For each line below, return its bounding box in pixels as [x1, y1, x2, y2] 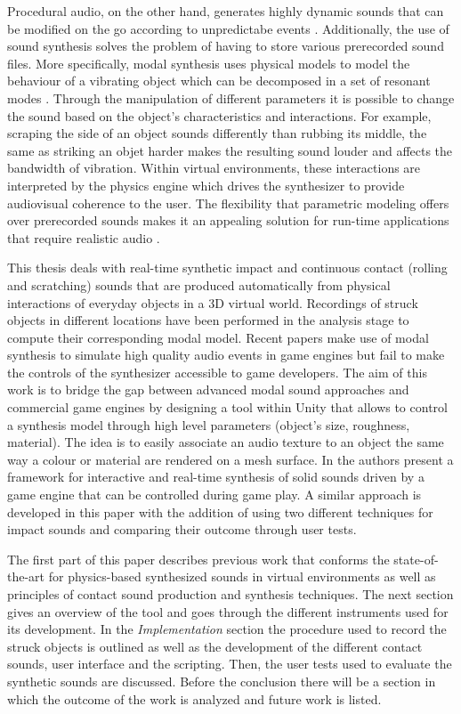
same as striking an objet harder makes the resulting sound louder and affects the [7, 141, 453, 159]
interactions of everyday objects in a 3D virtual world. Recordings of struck [7, 293, 418, 312]
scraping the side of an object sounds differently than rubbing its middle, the [7, 124, 427, 142]
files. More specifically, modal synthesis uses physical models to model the [7, 53, 410, 72]
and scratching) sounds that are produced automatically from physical [7, 275, 391, 294]
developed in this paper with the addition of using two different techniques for [7, 502, 433, 521]
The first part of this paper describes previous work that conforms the [7, 549, 390, 568]
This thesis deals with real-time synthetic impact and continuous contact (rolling [7, 258, 448, 277]
